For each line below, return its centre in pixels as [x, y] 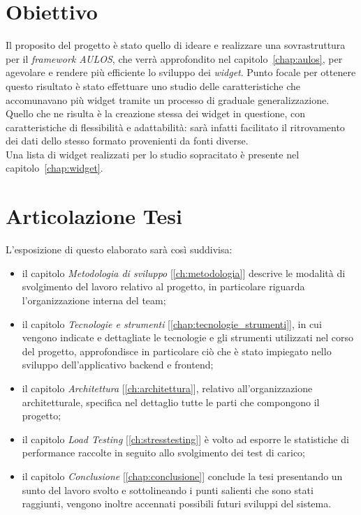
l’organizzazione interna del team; [94, 300]
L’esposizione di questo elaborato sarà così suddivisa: [119, 249]
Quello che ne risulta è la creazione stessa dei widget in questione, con [155, 113]
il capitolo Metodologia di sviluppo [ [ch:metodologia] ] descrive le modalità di [184, 273]
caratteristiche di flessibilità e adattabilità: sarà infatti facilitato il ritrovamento [175, 127]
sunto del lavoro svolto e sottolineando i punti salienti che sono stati [168, 490]
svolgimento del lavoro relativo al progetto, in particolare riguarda [163, 286]
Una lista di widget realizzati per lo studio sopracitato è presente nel [153, 154]
